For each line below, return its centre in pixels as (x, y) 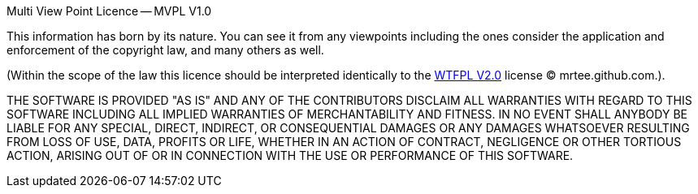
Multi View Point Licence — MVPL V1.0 (109, 11)
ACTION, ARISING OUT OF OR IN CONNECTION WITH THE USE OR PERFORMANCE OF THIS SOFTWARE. (290, 155)
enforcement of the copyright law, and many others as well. (165, 50)
